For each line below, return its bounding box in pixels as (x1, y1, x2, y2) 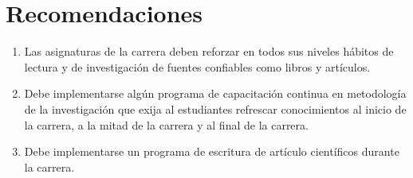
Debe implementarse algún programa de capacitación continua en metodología (24, 85, 407, 102)
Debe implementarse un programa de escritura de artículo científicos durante (24, 143, 399, 160)
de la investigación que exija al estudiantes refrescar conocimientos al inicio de (24, 100, 407, 117)
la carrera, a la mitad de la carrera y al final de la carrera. (24, 116, 309, 133)
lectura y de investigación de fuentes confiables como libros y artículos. (24, 58, 371, 75)
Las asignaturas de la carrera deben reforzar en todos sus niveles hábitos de (24, 43, 394, 60)
